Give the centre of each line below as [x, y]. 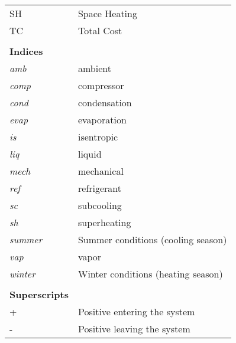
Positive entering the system [136, 311]
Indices [26, 51]
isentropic [98, 137]
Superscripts [39, 294]
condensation [105, 102]
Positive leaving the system [134, 329]
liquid [90, 154]
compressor [101, 85]
